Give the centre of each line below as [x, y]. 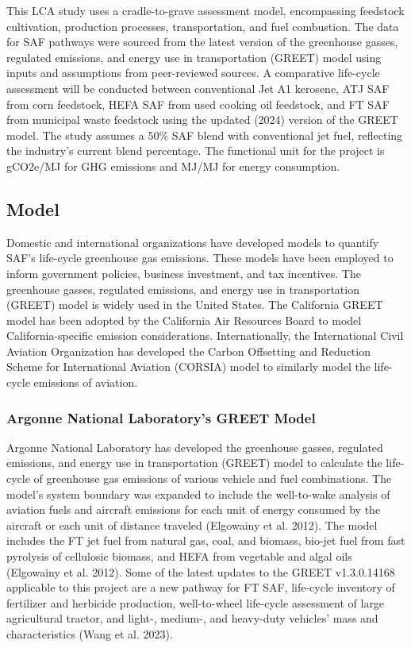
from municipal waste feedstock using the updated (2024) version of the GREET [202, 120]
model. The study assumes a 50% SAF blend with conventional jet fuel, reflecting [205, 135]
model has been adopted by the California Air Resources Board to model [184, 320]
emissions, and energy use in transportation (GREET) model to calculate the [194, 463]
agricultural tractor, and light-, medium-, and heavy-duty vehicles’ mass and [192, 618]
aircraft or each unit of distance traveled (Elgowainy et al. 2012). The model [192, 525]
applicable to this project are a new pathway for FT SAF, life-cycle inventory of [201, 587]
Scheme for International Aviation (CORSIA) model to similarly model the [188, 366]
